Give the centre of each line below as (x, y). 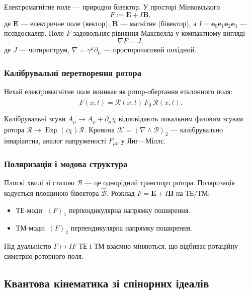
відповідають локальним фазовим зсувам (181, 119)
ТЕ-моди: (30, 210)
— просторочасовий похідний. (150, 49)
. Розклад (121, 193)
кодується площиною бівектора (52, 193)
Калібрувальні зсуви (35, 119)
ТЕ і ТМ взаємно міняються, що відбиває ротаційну (158, 246)
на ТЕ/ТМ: (193, 193)
